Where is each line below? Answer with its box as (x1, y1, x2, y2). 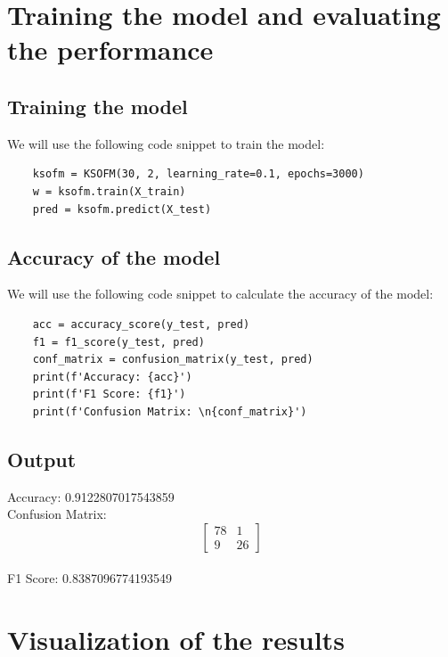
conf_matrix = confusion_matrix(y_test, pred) (32, 353, 314, 366)
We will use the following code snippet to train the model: (7, 134, 325, 152)
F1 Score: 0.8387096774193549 (7, 569, 172, 587)
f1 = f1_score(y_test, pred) (32, 335, 205, 349)
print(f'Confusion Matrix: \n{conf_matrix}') (32, 405, 307, 418)
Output (7, 445, 77, 472)
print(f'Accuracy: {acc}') (32, 370, 192, 383)
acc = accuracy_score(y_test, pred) (32, 317, 250, 331)
